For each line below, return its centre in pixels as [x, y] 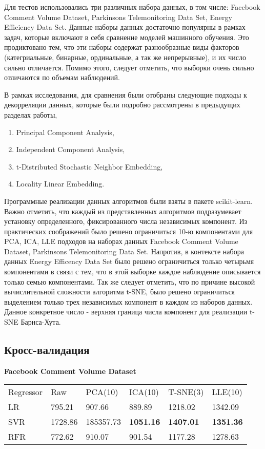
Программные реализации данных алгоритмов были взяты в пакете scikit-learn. [128, 201]
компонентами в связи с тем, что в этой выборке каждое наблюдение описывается [132, 272]
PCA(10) [102, 392]
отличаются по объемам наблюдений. [62, 77]
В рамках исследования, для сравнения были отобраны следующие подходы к [126, 94]
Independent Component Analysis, [70, 149]
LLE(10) [227, 392]
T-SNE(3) [186, 392]
